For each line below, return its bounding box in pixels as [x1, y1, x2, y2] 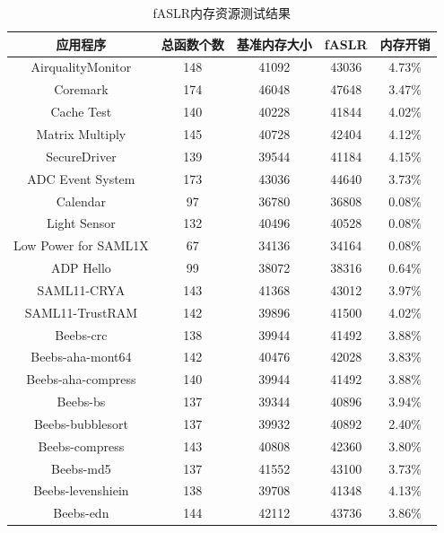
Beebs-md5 [51, 459, 111, 477]
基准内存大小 [236, 34, 312, 53]
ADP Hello [50, 258, 111, 277]
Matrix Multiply [36, 124, 126, 143]
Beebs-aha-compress [26, 370, 136, 389]
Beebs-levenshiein [33, 481, 129, 500]
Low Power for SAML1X [13, 236, 149, 255]
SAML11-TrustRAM [24, 302, 138, 321]
